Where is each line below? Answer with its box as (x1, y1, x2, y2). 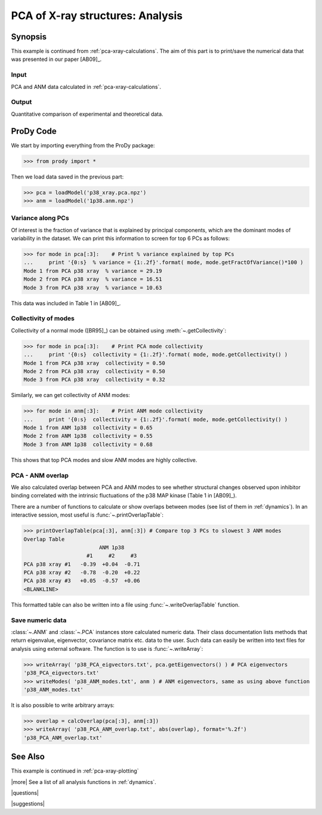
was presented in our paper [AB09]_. (11, 56, 102, 63)
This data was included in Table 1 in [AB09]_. (11, 299, 121, 307)
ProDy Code (11, 126, 57, 136)
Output (11, 98, 32, 106)
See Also (11, 752, 45, 762)
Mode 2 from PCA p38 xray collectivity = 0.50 (23, 368, 165, 374)
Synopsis (11, 32, 47, 42)
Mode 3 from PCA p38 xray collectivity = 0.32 (23, 376, 165, 383)
